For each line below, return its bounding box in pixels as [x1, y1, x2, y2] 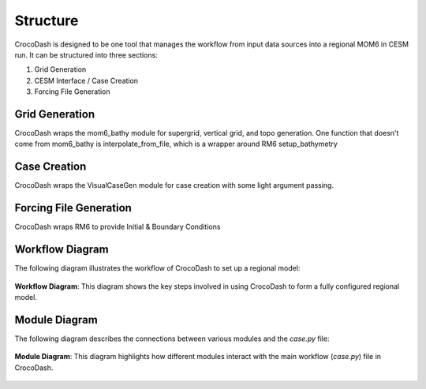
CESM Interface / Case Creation [34, 76, 138, 85]
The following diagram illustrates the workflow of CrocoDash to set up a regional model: [14, 264, 301, 273]
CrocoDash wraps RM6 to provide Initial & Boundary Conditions [14, 222, 221, 232]
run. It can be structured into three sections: [14, 50, 158, 59]
